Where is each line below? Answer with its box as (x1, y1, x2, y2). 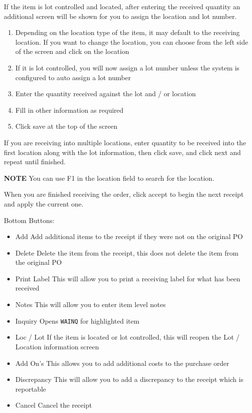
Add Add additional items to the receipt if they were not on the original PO (15, 231, 243, 241)
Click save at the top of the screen (15, 121, 118, 131)
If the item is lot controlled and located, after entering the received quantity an (4, 1, 240, 11)
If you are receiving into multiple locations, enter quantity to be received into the (4, 137, 246, 147)
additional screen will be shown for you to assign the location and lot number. (4, 11, 237, 21)
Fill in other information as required (15, 104, 124, 115)
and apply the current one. (4, 198, 84, 208)
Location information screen (15, 341, 99, 351)
